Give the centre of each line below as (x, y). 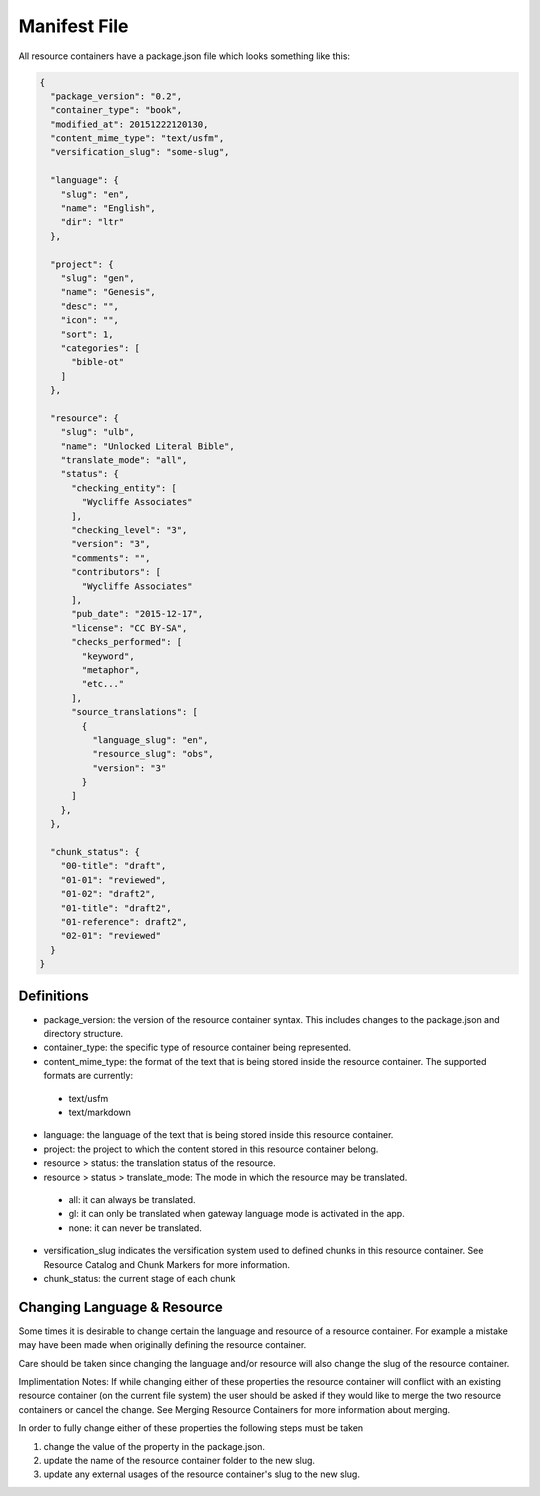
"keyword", (108, 656)
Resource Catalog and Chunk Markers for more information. (166, 1264)
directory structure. (83, 1034)
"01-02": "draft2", (108, 894)
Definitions (53, 995)
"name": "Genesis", (108, 292)
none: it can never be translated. (135, 1227)
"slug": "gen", (97, 278)
